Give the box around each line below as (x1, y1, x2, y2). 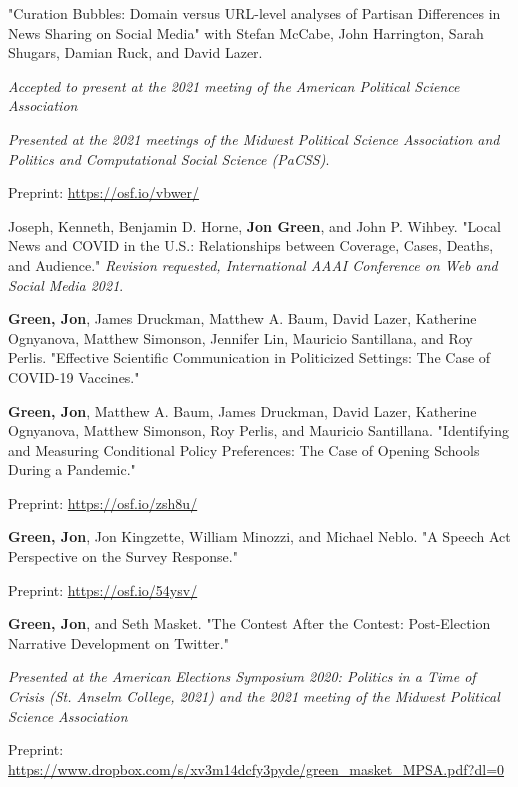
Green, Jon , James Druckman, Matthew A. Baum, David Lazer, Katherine (8, 308, 477, 329)
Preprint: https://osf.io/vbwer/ (8, 182, 200, 203)
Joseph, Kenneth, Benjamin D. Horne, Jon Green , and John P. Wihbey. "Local (8, 215, 501, 236)
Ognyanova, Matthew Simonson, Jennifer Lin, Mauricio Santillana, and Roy (8, 327, 473, 348)
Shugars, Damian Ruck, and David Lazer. (8, 42, 263, 63)
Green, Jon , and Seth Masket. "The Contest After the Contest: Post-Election (8, 613, 491, 634)
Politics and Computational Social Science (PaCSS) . (8, 148, 330, 169)
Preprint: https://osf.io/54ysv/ (8, 579, 198, 600)
